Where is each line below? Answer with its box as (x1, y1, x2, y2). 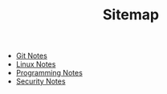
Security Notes (15, 76, 66, 86)
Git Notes (15, 51, 48, 61)
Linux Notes (15, 59, 56, 69)
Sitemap (102, 6, 160, 24)
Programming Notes (15, 68, 83, 78)
